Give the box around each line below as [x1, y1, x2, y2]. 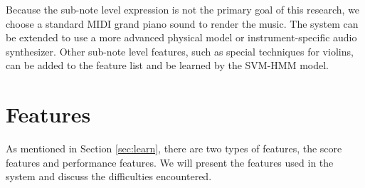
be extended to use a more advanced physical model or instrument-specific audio [6, 30, 357, 45]
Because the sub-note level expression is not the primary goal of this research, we [6, 2, 360, 16]
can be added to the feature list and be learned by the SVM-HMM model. [6, 58, 329, 73]
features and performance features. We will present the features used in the [6, 155, 334, 169]
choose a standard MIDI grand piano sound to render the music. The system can [6, 16, 359, 31]
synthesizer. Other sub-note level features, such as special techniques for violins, [6, 43, 354, 58]
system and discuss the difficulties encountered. [6, 169, 212, 184]
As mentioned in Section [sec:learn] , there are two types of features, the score [6, 141, 342, 156]
